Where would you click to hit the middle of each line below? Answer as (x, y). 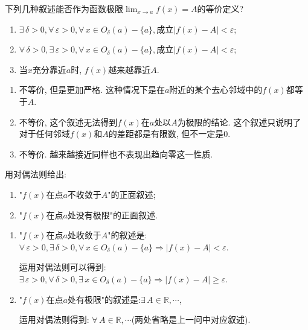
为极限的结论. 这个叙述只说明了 (239, 122)
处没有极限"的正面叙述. (112, 214)
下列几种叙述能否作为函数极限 (64, 8)
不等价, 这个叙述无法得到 (68, 122)
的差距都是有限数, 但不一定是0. (169, 134)
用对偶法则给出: (36, 174)
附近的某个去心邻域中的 (216, 90)
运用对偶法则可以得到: (63, 267)
